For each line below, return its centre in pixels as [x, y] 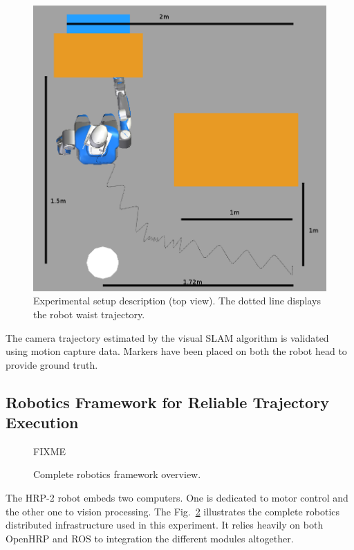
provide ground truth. [52, 364]
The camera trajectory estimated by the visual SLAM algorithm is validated [167, 337]
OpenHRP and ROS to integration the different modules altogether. [150, 538]
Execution [42, 422]
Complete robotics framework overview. [117, 474]
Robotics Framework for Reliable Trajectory [167, 402]
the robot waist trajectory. [89, 314]
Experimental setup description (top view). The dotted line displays [177, 301]
